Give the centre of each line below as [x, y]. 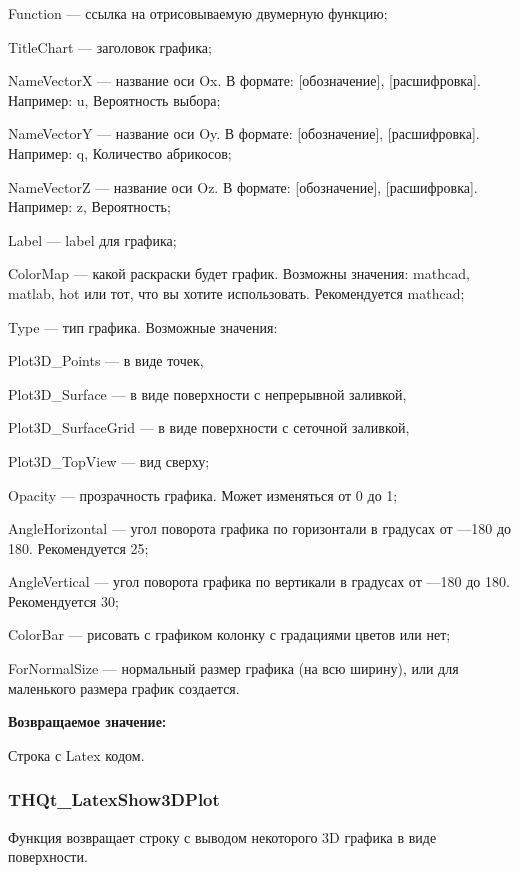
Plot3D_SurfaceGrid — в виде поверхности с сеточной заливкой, [209, 427]
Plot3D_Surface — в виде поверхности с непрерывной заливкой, [207, 393]
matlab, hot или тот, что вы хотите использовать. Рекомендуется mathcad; [236, 292]
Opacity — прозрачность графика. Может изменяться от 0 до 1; [203, 494]
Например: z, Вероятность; [89, 206]
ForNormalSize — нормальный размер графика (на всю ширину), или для [233, 668]
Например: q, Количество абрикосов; [120, 152]
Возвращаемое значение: [87, 721]
